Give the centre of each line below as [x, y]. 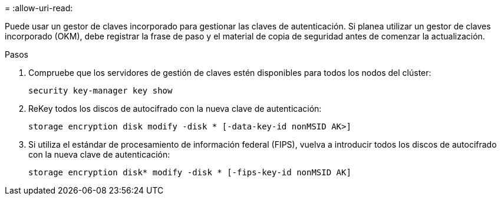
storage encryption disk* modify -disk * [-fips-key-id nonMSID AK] [190, 172]
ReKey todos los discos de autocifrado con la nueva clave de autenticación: [175, 109]
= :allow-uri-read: [39, 8]
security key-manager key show [100, 91]
